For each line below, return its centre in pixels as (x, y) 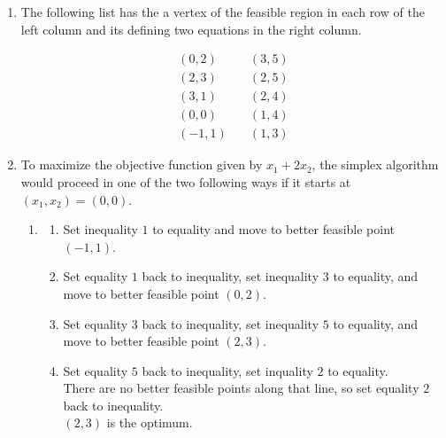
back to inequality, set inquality (227, 370)
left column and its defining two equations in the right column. (191, 29)
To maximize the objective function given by (142, 164)
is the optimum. (150, 422)
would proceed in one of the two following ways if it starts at (186, 181)
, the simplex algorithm (375, 164)
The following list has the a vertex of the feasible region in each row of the (223, 12)
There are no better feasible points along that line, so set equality (241, 388)
